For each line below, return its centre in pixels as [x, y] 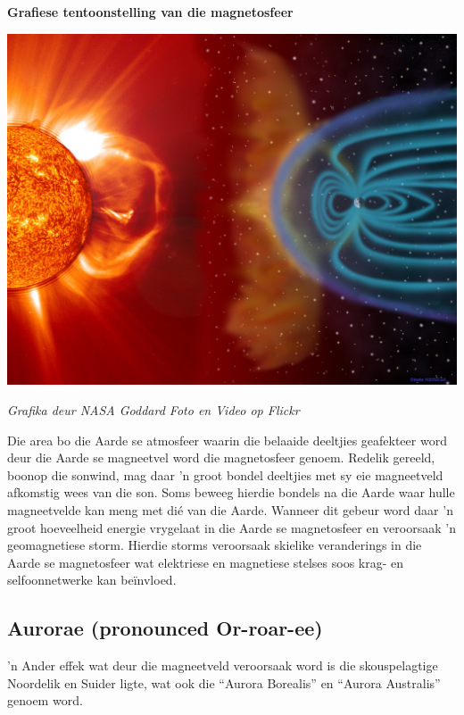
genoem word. [45, 700]
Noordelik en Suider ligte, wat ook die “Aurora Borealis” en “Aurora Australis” [224, 682]
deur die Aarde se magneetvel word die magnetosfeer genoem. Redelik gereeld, [221, 457]
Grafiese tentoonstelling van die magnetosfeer [150, 12]
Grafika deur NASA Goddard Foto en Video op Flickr [153, 409]
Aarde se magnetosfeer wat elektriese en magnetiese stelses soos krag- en [206, 562]
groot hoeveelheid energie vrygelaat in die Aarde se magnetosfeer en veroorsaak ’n [232, 527]
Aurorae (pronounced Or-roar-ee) [165, 628]
